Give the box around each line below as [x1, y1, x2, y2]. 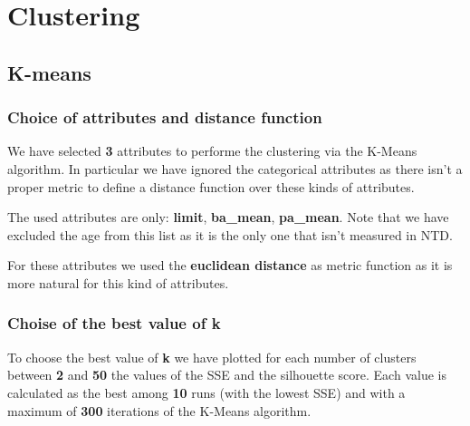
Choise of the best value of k [7, 312, 221, 334]
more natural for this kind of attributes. [7, 273, 229, 292]
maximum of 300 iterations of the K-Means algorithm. [7, 401, 312, 420]
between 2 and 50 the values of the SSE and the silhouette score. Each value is [7, 365, 446, 384]
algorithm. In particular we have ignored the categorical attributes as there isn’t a [7, 159, 463, 178]
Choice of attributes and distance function [7, 106, 322, 129]
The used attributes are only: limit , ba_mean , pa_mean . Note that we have [7, 208, 449, 227]
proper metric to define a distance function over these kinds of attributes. [7, 177, 415, 196]
